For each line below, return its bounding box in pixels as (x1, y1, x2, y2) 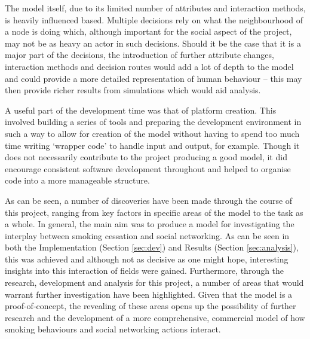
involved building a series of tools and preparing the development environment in (5, 115, 302, 128)
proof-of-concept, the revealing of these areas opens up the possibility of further (5, 300, 296, 312)
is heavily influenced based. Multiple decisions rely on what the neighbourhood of (5, 13, 303, 26)
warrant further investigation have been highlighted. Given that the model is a (5, 288, 293, 300)
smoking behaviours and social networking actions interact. (5, 323, 221, 335)
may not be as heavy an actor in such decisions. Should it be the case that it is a (5, 36, 301, 49)
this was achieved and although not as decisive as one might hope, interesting (5, 252, 288, 265)
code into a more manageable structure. (5, 174, 150, 187)
